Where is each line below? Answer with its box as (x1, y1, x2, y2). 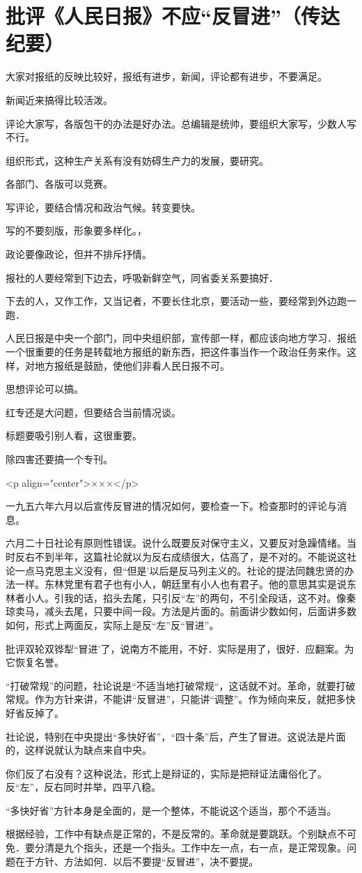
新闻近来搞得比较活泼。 (6, 92, 113, 107)
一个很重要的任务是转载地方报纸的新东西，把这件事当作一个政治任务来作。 (6, 344, 347, 359)
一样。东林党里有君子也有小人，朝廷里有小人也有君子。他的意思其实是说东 (15, 577, 356, 591)
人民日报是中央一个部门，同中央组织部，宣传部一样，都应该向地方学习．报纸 (6, 331, 356, 345)
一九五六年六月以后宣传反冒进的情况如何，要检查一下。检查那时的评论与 (6, 499, 337, 513)
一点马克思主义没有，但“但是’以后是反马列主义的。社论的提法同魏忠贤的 (15, 563, 345, 577)
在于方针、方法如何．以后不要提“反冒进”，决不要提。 (15, 853, 259, 868)
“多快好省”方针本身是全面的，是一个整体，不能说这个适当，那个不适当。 (6, 803, 337, 817)
